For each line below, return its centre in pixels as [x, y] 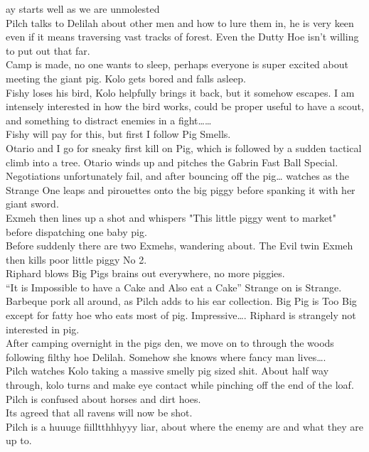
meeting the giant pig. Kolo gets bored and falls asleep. [126, 78]
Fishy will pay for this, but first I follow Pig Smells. [118, 134]
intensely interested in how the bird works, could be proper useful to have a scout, [185, 106]
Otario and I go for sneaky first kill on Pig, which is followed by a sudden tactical [184, 147]
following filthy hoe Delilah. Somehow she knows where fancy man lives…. [166, 356]
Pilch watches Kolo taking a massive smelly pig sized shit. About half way [167, 371]
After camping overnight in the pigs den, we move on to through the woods [170, 343]
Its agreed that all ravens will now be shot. [99, 413]
